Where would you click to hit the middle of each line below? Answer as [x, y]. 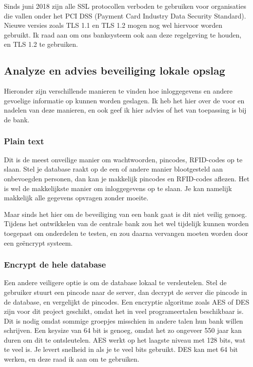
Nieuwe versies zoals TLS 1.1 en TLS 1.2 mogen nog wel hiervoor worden [113, 25]
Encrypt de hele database [55, 264]
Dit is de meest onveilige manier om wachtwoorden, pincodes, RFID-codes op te [123, 159]
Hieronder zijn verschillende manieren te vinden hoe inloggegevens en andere [118, 91]
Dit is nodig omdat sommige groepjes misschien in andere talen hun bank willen [124, 320]
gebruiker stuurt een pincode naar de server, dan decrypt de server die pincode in [126, 292]
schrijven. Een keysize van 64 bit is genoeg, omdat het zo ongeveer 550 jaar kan [123, 330]
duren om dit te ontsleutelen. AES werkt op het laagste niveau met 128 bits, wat [125, 339]
